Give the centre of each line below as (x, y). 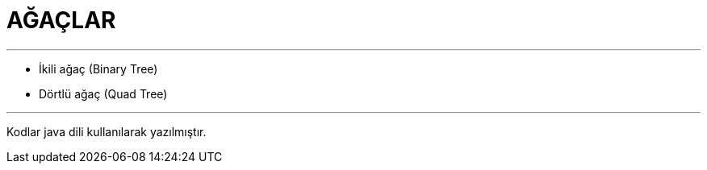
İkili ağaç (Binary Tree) (98, 68)
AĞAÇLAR (61, 20)
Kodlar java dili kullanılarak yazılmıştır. (107, 131)
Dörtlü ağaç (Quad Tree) (103, 93)
